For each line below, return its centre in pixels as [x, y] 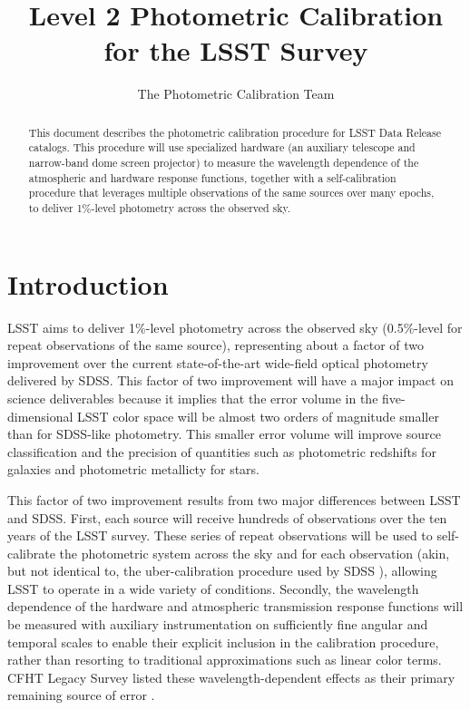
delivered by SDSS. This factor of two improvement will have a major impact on [230, 380]
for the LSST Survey [236, 50]
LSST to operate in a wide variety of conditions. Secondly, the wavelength [213, 588]
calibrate [31, 553]
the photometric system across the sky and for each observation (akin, [255, 553]
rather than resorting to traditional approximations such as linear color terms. [225, 660]
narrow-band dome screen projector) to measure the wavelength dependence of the [224, 163]
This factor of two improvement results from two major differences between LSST [234, 499]
